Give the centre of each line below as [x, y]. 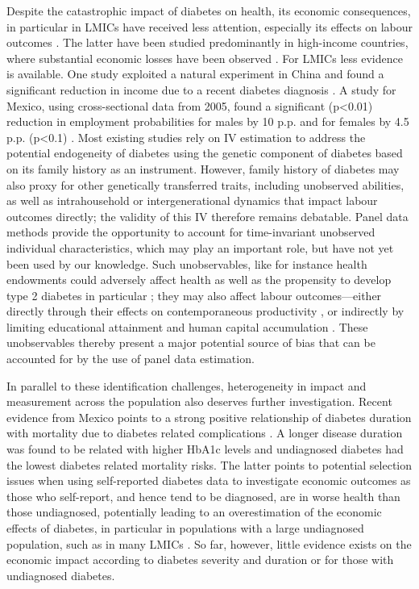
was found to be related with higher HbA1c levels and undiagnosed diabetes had [205, 449]
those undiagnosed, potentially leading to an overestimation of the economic [194, 512]
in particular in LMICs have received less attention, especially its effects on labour [210, 26]
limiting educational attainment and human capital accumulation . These [187, 326]
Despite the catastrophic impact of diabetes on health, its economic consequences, [209, 10]
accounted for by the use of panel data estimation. [131, 359]
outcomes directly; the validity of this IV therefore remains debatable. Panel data [207, 216]
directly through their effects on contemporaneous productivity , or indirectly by [205, 311]
